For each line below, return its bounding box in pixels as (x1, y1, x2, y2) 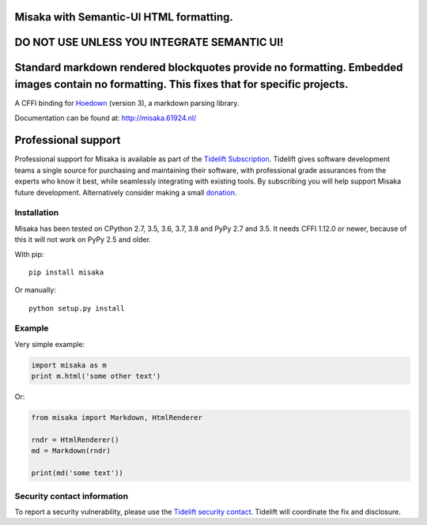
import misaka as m (31, 361, 107, 369)
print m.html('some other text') (31, 372, 161, 381)
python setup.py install (28, 304, 125, 312)
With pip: (14, 249, 44, 259)
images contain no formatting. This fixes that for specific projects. (14, 77, 349, 91)
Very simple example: (14, 339, 85, 349)
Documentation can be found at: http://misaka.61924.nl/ (14, 113, 197, 123)
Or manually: (14, 285, 57, 295)
